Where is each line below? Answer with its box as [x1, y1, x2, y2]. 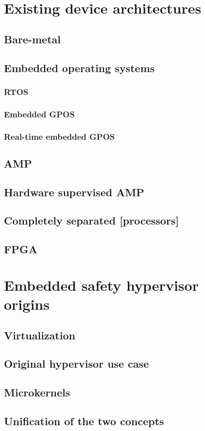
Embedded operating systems [4, 60, 155, 75]
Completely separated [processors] [4, 213, 179, 228]
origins [4, 294, 50, 314]
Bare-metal [4, 31, 61, 46]
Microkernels [4, 385, 70, 400]
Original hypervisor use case [4, 356, 149, 371]
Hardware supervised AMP [4, 184, 144, 199]
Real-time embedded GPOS [4, 130, 115, 142]
